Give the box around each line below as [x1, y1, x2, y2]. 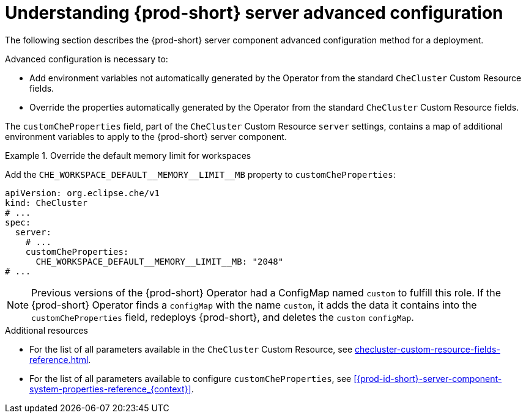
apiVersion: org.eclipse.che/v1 [5, 188, 160, 198]
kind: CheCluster [5, 197, 87, 208]
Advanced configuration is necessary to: [5, 53, 168, 64]
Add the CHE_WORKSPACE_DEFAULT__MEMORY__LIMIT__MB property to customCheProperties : [5, 169, 396, 180]
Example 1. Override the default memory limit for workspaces [5, 150, 251, 161]
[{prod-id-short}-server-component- [354, 373, 502, 384]
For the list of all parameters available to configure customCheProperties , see [29, 373, 352, 384]
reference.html [29, 354, 89, 365]
